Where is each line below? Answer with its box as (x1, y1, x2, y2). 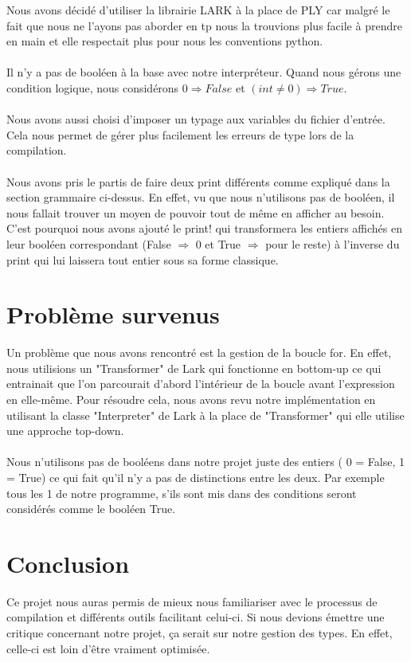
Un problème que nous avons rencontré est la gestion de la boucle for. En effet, (6, 344, 392, 361)
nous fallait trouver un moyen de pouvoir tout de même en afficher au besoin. (6, 204, 385, 221)
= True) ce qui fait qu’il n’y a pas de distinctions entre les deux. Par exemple (6, 468, 385, 485)
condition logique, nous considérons (6, 79, 179, 96)
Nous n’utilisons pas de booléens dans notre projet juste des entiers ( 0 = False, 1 (6, 453, 405, 470)
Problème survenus (6, 298, 220, 331)
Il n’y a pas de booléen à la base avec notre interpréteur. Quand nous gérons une (6, 64, 401, 80)
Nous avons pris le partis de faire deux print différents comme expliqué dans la (6, 173, 390, 190)
